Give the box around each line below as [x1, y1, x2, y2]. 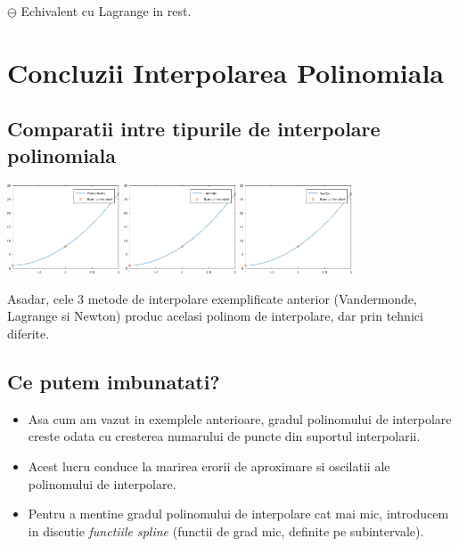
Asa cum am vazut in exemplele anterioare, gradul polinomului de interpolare [28, 409, 452, 428]
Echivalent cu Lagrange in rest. [20, 2, 192, 20]
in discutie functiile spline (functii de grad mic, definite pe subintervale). [28, 521, 424, 540]
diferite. [7, 323, 50, 342]
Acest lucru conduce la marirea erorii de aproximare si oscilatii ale [28, 456, 390, 475]
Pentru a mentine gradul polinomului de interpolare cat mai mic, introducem [28, 504, 449, 523]
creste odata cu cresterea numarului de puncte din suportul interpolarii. [28, 427, 421, 445]
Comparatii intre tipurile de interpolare [7, 115, 381, 143]
